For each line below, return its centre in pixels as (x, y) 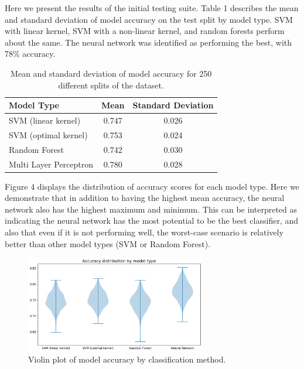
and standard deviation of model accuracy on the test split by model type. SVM (149, 19)
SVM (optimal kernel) (48, 134)
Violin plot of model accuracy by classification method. (127, 359)
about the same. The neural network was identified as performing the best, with (148, 42)
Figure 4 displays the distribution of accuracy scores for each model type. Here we (152, 186)
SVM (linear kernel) (45, 120)
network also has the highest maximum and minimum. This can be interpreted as (151, 209)
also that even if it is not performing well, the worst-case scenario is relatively (144, 232)
